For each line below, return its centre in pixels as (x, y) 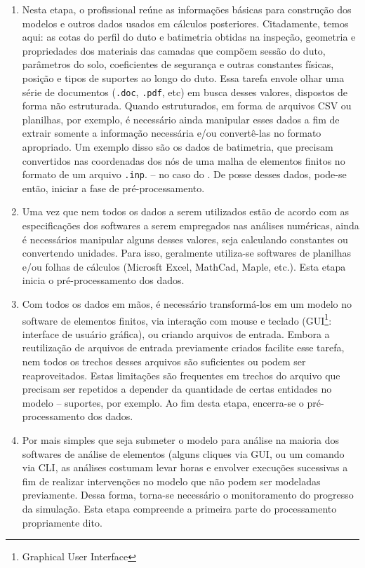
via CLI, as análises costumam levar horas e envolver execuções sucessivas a (185, 467)
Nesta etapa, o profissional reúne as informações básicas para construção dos (187, 9)
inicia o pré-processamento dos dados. (103, 280)
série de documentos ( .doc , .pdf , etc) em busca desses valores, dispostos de (185, 92)
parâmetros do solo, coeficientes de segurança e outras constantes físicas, (178, 64)
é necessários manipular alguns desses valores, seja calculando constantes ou (185, 239)
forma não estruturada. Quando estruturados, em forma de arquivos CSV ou (187, 106)
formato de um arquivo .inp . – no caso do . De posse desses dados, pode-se (184, 174)
